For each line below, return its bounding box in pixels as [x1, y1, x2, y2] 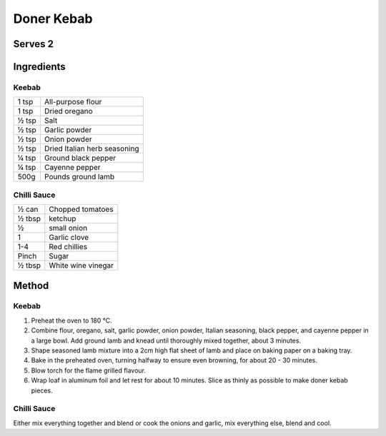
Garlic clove [49, 233, 89, 243]
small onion [49, 223, 88, 233]
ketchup [49, 214, 76, 224]
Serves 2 [13, 38, 54, 50]
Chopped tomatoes [49, 204, 114, 214]
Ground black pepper [44, 153, 117, 163]
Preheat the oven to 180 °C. [31, 316, 112, 325]
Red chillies [49, 242, 88, 252]
